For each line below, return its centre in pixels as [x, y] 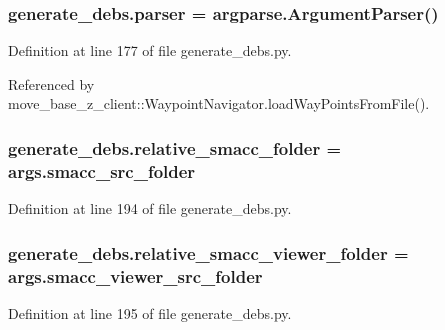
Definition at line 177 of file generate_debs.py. [150, 50]
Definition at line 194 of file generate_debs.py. [150, 208]
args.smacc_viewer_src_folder [135, 275]
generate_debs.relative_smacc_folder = [175, 147]
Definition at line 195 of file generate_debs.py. [150, 312]
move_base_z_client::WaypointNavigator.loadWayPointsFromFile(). [219, 103]
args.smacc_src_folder [102, 170]
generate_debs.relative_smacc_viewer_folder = [208, 252]
